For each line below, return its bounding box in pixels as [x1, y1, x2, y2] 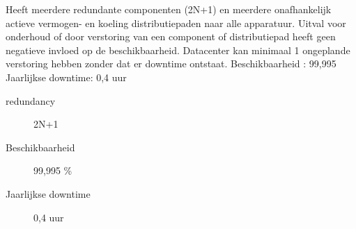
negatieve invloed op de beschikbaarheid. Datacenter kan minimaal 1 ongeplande [6, 42, 350, 57]
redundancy [6, 93, 56, 108]
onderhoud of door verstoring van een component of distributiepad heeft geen [6, 29, 336, 44]
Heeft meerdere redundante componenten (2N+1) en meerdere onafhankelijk [6, 2, 332, 16]
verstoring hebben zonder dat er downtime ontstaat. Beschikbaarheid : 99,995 [6, 56, 336, 71]
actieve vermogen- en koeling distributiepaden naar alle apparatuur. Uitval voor [6, 15, 346, 30]
